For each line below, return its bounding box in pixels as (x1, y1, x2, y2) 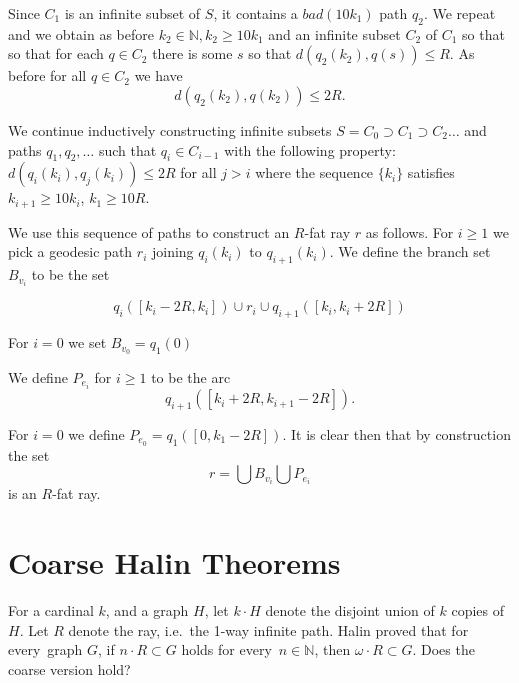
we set (68, 332, 107, 353)
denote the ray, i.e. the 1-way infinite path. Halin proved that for (68, 619, 469, 640)
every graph (8, 639, 83, 660)
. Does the (412, 639, 475, 660)
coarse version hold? (8, 658, 131, 679)
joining (151, 241, 194, 262)
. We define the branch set (329, 241, 491, 262)
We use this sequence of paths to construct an (8, 221, 290, 242)
